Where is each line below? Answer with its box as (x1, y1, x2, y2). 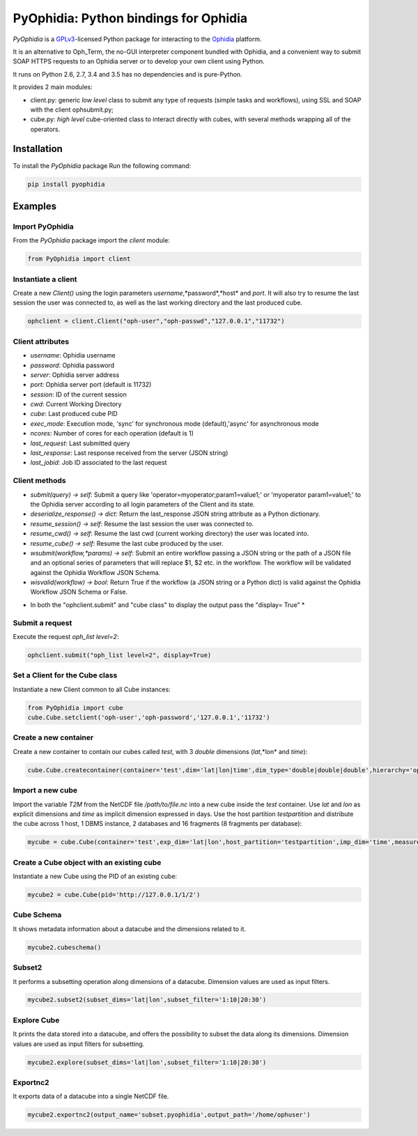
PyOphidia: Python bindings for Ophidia (13, 10, 248, 26)
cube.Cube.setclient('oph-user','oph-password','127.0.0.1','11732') (27, 714, 270, 721)
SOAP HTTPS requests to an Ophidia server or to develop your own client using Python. (13, 57, 265, 66)
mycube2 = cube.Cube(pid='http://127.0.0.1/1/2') (27, 891, 201, 899)
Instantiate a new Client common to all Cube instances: (13, 685, 171, 693)
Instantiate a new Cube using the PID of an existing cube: (13, 872, 178, 881)
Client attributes (13, 337, 70, 346)
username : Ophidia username (30, 351, 116, 360)
